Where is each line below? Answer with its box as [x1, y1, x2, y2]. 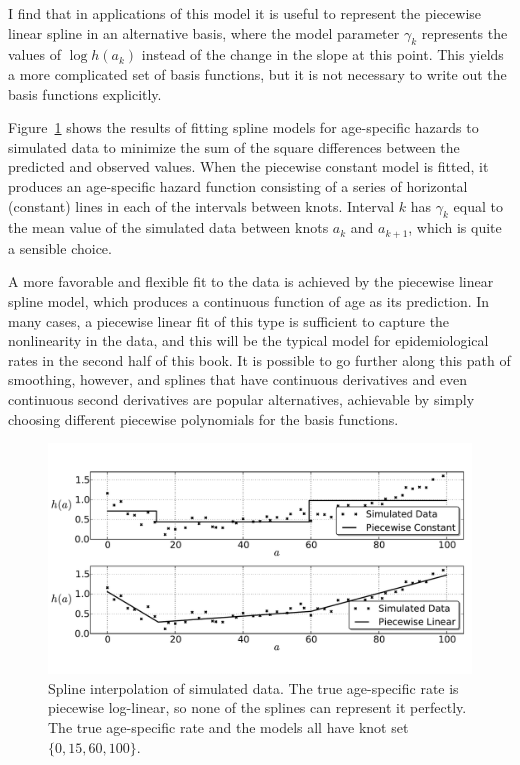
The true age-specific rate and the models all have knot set [48, 716, 409, 737]
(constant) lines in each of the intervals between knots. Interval [8, 195, 395, 216]
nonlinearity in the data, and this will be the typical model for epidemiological [8, 330, 489, 351]
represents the [421, 22, 508, 43]
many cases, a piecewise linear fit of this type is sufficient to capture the [8, 310, 450, 331]
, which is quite [408, 217, 502, 238]
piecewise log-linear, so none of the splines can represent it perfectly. [48, 697, 467, 718]
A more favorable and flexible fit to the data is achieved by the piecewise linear [8, 271, 494, 292]
